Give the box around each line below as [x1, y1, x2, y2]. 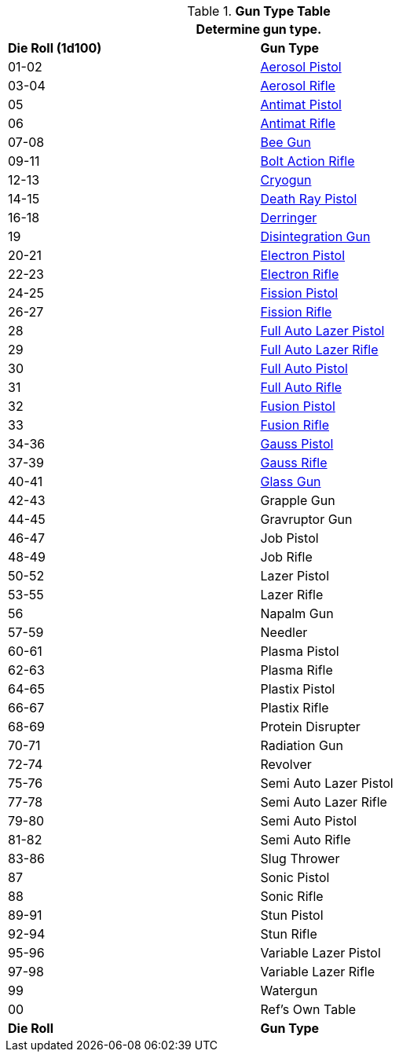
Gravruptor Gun [260, 511, 353, 527]
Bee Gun [260, 134, 311, 150]
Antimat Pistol [260, 97, 342, 112]
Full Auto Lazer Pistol [260, 323, 385, 339]
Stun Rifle [260, 926, 317, 942]
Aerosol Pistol [260, 59, 342, 75]
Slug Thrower [260, 851, 340, 866]
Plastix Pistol [260, 681, 335, 697]
